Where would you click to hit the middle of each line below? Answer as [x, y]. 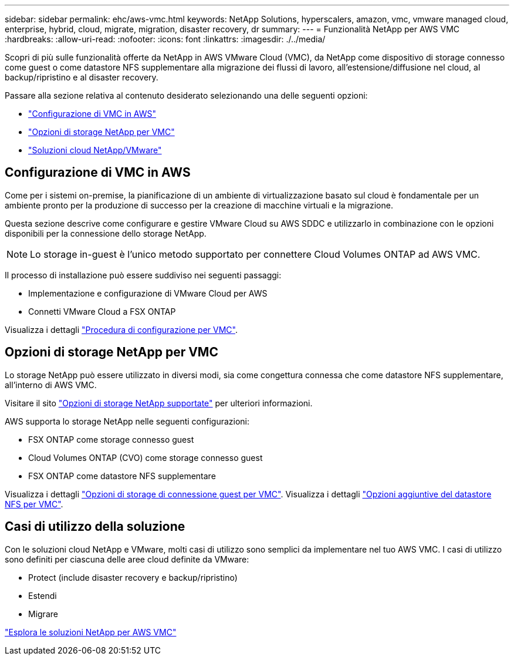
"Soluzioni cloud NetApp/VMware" [95, 150]
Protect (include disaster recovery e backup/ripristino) [133, 577]
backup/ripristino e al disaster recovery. [82, 77]
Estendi [43, 595]
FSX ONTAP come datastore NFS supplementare [122, 476]
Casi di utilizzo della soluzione [95, 527]
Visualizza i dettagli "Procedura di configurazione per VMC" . [121, 329]
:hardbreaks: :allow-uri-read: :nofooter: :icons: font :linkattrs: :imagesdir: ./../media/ [165, 39]
